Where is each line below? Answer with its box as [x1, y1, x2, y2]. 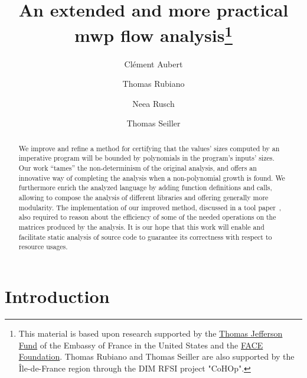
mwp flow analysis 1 [74, 21, 233, 47]
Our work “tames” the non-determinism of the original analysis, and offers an [18, 163, 257, 173]
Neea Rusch [132, 97, 175, 109]
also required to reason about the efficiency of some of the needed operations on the [18, 212, 276, 222]
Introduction [5, 284, 110, 308]
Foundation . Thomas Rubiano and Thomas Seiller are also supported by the [18, 350, 295, 363]
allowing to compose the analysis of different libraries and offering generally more [18, 193, 269, 203]
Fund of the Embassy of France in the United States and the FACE [18, 338, 263, 351]
